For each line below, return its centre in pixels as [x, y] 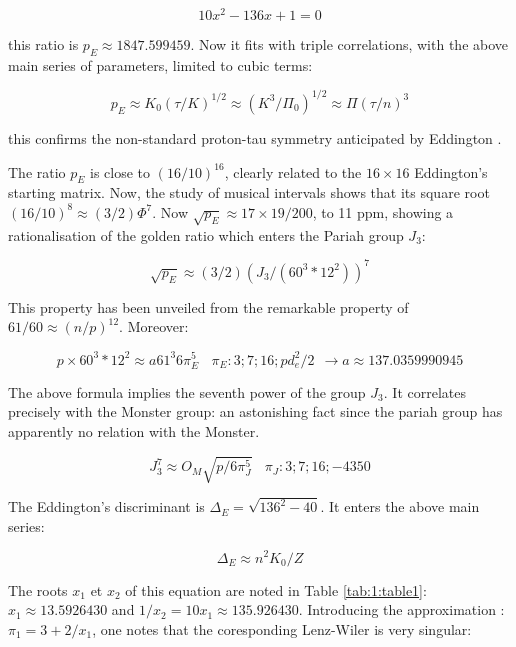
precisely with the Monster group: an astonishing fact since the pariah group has [255, 411]
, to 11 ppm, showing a [383, 211]
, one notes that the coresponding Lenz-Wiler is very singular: [282, 628]
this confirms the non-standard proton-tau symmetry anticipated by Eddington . [255, 137]
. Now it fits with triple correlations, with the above [349, 44]
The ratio [37, 171]
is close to [120, 171]
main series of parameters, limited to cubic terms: [160, 64]
